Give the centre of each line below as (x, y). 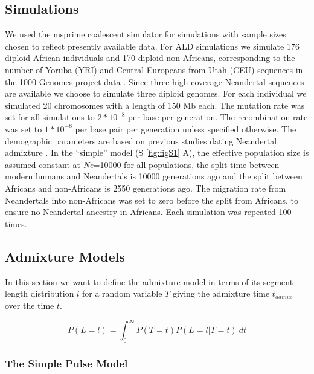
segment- (279, 281)
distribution (52, 293)
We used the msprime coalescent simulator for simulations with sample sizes (146, 34)
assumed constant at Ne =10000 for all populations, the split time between (142, 164)
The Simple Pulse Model (66, 363)
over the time (30, 305)
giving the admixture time (221, 293)
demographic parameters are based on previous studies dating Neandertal (141, 140)
